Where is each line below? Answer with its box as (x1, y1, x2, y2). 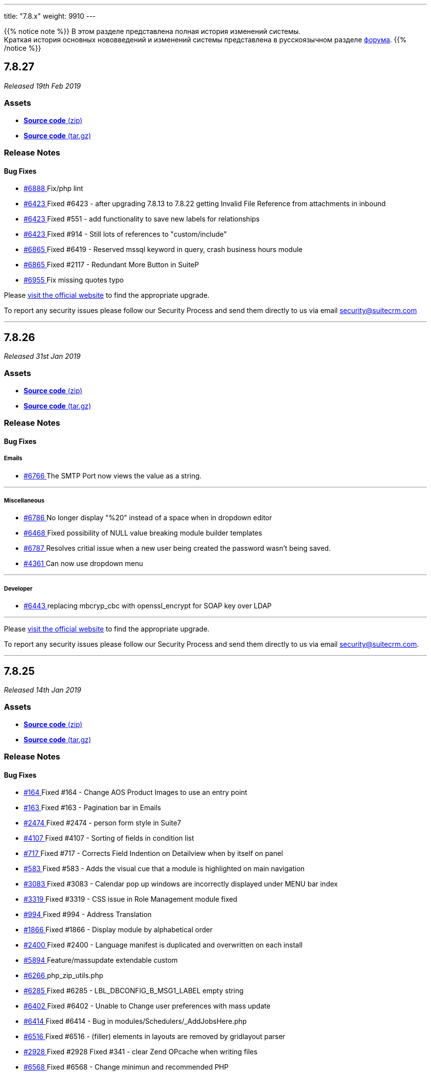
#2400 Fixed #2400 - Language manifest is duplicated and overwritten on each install (24, 941, 303, 949)
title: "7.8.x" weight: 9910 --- (4, 12, 96, 20)
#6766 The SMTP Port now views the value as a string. (24, 471, 202, 480)
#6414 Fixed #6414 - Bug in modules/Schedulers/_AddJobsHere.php (24, 1017, 247, 1026)
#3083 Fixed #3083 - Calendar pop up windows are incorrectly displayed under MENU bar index (24, 880, 338, 888)
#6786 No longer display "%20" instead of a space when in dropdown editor (24, 513, 272, 522)
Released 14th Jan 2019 (4, 685, 81, 694)
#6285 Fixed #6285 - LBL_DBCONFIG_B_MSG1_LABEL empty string (24, 986, 244, 995)
